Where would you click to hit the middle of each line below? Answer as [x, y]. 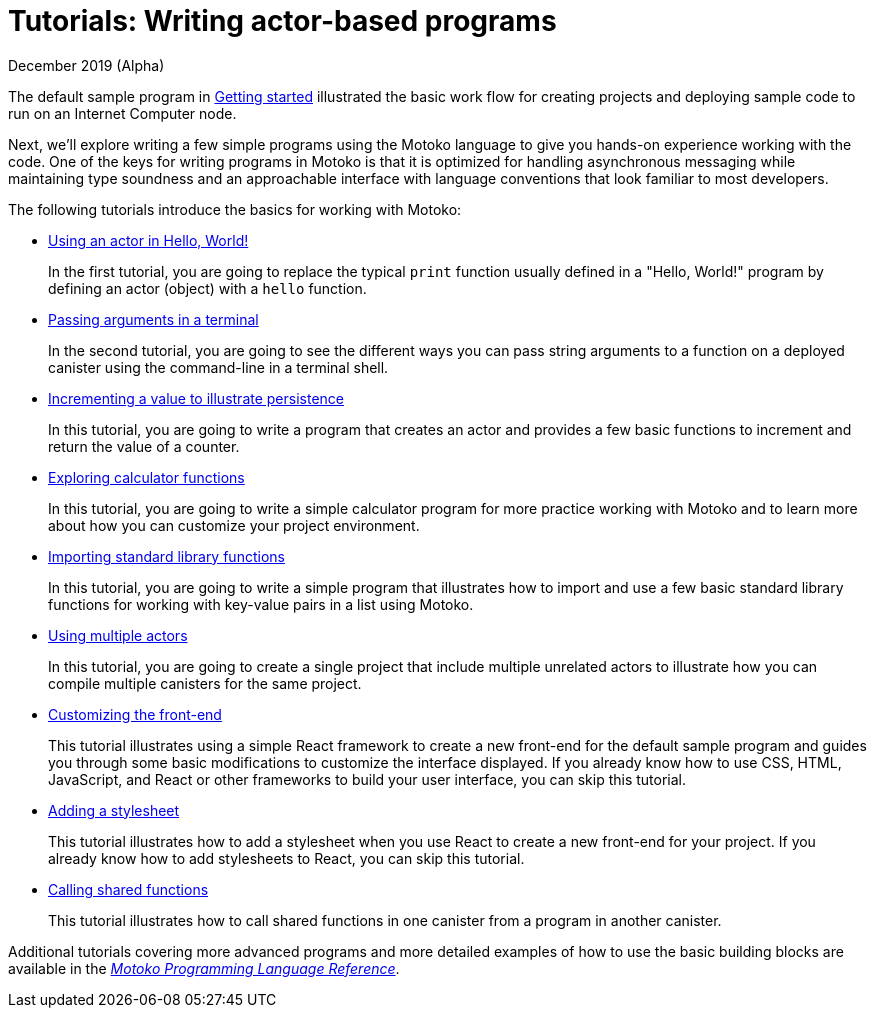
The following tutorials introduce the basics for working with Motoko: [235, 209]
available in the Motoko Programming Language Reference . [204, 968]
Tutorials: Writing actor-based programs [282, 21]
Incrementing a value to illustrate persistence [196, 398]
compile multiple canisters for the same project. [205, 683]
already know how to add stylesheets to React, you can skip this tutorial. [286, 858]
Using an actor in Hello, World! [148, 240]
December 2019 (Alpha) [86, 65]
